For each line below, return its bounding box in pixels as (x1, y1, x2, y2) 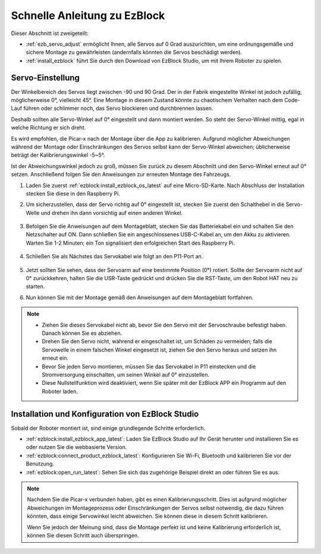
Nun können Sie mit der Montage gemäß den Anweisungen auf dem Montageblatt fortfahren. (26, 294, 254, 301)
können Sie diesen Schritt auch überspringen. (27, 531, 139, 539)
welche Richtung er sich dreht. (11, 124, 86, 131)
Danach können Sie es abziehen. (42, 330, 122, 337)
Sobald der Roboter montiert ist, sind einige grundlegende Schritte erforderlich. (11, 425, 206, 432)
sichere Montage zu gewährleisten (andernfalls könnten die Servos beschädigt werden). (26, 49, 243, 56)
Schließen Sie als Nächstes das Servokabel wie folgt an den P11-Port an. (26, 253, 203, 260)
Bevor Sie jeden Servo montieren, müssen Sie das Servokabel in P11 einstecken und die (42, 363, 256, 370)
